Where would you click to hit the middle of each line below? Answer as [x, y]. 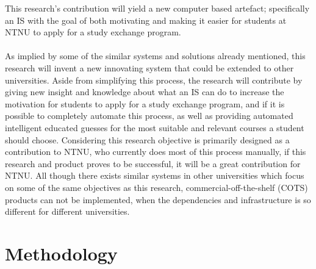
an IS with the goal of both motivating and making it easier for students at [146, 20]
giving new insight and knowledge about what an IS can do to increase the [145, 92]
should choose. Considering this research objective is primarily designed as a [147, 139]
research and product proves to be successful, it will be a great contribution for [153, 163]
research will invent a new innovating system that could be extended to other [149, 67]
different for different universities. [67, 211]
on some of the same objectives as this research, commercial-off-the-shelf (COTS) [156, 187]
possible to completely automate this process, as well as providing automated [149, 116]
